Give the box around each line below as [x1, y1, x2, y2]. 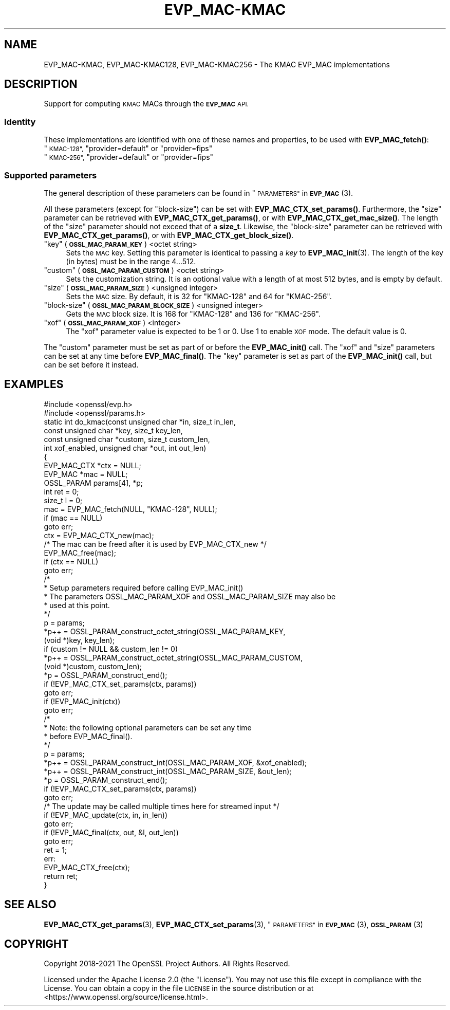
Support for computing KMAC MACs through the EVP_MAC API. [44, 99, 249, 108]
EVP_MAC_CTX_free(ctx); [44, 862, 130, 872]
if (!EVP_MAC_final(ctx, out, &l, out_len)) [44, 828, 179, 837]
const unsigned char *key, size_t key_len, [44, 426, 183, 435]
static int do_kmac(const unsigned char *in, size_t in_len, [44, 417, 236, 426]
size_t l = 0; [44, 495, 83, 505]
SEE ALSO [4, 898, 57, 911]
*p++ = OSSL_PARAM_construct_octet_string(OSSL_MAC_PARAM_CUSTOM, [44, 653, 303, 662]
